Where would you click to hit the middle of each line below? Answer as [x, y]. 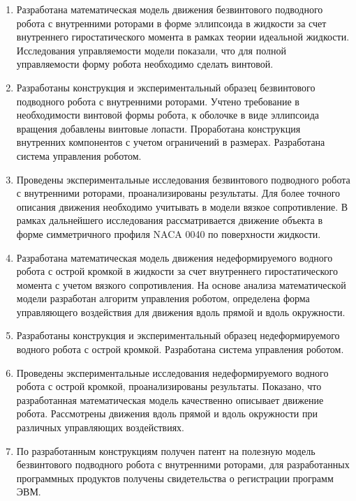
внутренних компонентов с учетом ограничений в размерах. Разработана [171, 142]
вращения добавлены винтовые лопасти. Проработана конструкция [158, 128]
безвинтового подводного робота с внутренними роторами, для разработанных [183, 464]
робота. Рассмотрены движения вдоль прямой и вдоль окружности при [167, 413]
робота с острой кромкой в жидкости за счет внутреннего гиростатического [177, 271]
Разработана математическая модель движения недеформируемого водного [175, 257]
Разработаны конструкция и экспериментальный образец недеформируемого [178, 335]
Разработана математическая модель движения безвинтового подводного [170, 9]
